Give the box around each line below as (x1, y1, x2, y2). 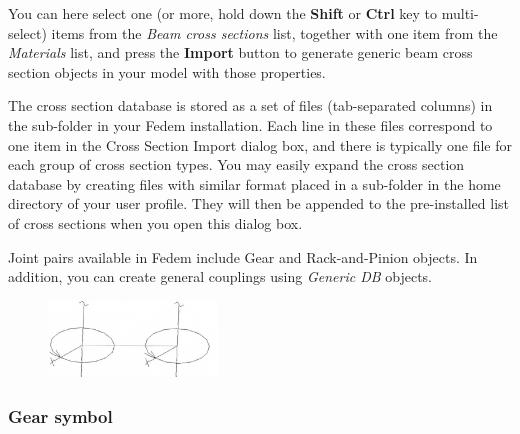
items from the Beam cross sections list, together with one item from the (51, 22, 498, 43)
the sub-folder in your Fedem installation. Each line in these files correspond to (8, 114, 493, 135)
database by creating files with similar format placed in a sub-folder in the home (8, 173, 501, 194)
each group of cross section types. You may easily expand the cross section (8, 154, 465, 175)
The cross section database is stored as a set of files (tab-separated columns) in (8, 95, 493, 116)
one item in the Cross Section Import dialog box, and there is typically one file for (8, 134, 512, 155)
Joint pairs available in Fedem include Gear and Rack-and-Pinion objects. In (8, 246, 478, 267)
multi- (441, 3, 479, 23)
